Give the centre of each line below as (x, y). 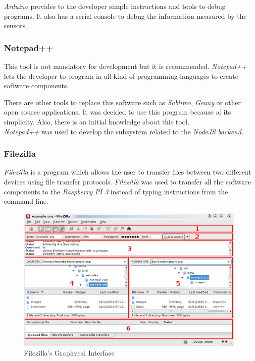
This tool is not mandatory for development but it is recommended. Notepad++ (126, 66)
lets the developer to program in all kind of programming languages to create (121, 76)
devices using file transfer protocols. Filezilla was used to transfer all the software (127, 181)
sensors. (16, 26)
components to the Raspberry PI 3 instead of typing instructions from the (116, 191)
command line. (26, 201)
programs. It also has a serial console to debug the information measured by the (125, 16)
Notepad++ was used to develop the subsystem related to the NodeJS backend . (124, 131)
